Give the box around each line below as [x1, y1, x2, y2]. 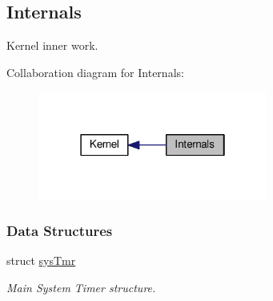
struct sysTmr [6, 251, 76, 268]
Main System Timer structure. [6, 279, 156, 295]
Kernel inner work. [6, 37, 98, 54]
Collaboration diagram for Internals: [6, 63, 184, 80]
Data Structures [6, 220, 113, 240]
